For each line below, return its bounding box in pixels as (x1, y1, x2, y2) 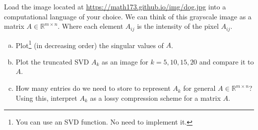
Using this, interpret (15, 92, 77, 103)
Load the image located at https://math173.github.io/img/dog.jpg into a (4, 1, 226, 11)
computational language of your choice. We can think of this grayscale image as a (4, 11, 252, 21)
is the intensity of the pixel (137, 21, 219, 31)
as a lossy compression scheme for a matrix (90, 92, 221, 103)
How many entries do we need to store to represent (15, 83, 171, 93)
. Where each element (58, 21, 124, 31)
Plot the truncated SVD (15, 56, 89, 66)
